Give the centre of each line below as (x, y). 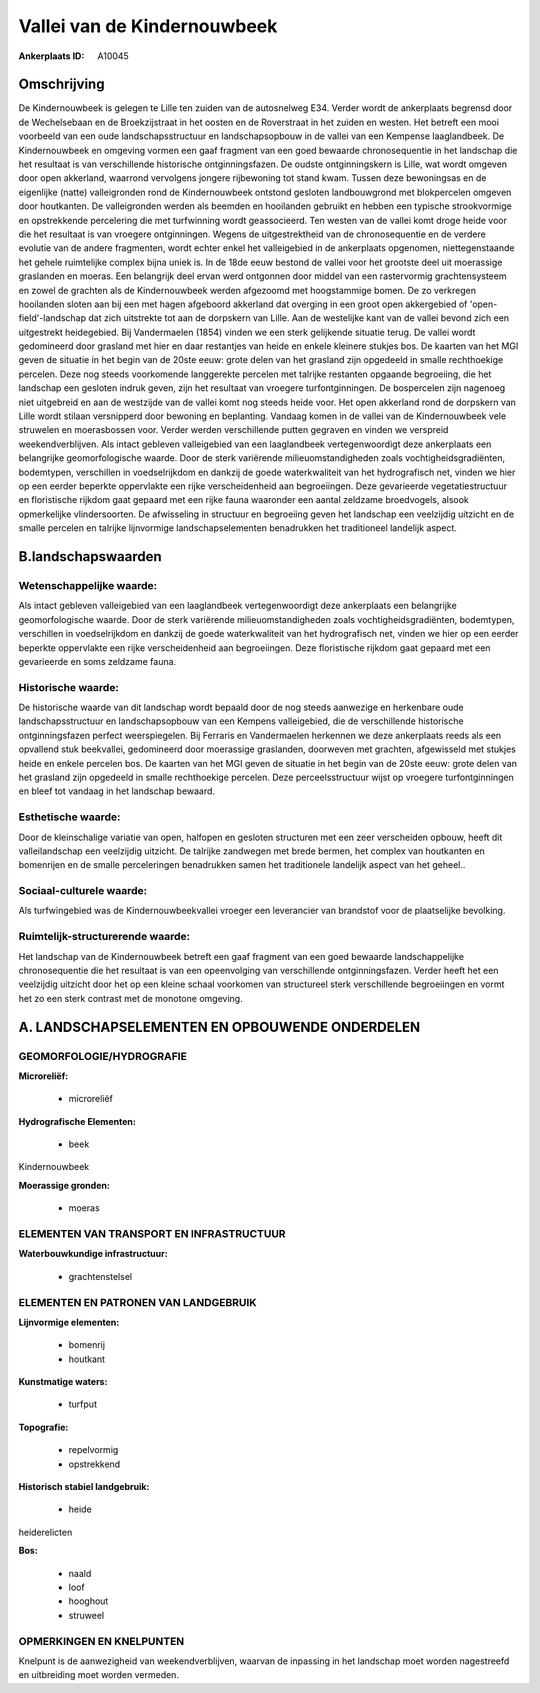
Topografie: (43, 1427)
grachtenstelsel (100, 1276)
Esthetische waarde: (69, 817)
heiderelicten (45, 1532)
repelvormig (93, 1450)
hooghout (88, 1601)
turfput (82, 1404)
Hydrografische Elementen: (77, 1121)
